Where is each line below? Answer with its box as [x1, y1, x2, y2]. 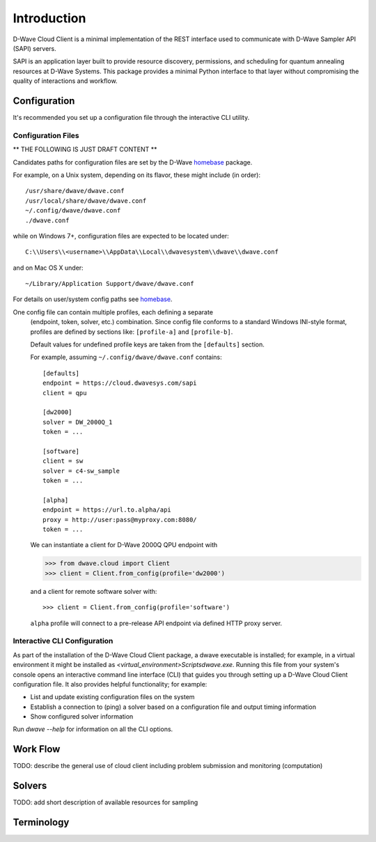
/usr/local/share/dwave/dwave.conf [25, 197, 147, 205]
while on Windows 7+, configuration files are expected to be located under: [13, 231, 229, 240]
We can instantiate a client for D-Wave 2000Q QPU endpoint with [30, 541, 218, 549]
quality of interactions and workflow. [13, 77, 118, 85]
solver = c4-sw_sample [42, 467, 120, 475]
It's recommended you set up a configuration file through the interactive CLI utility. [13, 114, 250, 122]
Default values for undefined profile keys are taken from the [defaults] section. [30, 340, 265, 349]
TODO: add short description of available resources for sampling [13, 798, 198, 806]
